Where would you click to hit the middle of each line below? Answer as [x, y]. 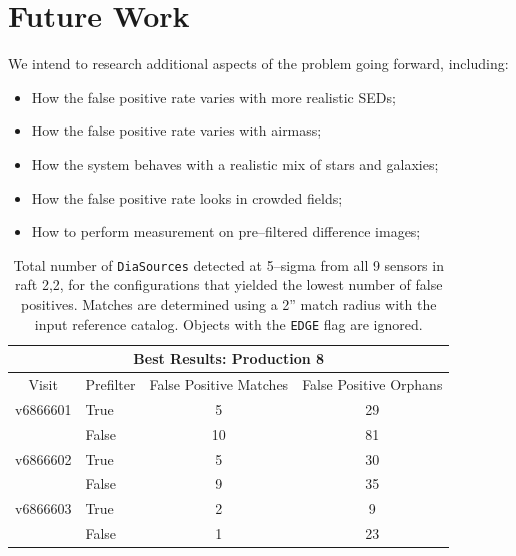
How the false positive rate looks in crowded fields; [187, 197]
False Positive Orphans [372, 384]
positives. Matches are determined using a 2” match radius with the [229, 303]
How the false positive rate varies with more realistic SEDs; [213, 96]
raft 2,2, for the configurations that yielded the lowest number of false [229, 284]
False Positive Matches [219, 384]
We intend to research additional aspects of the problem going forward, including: [258, 63]
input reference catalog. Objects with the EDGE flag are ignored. [228, 323]
